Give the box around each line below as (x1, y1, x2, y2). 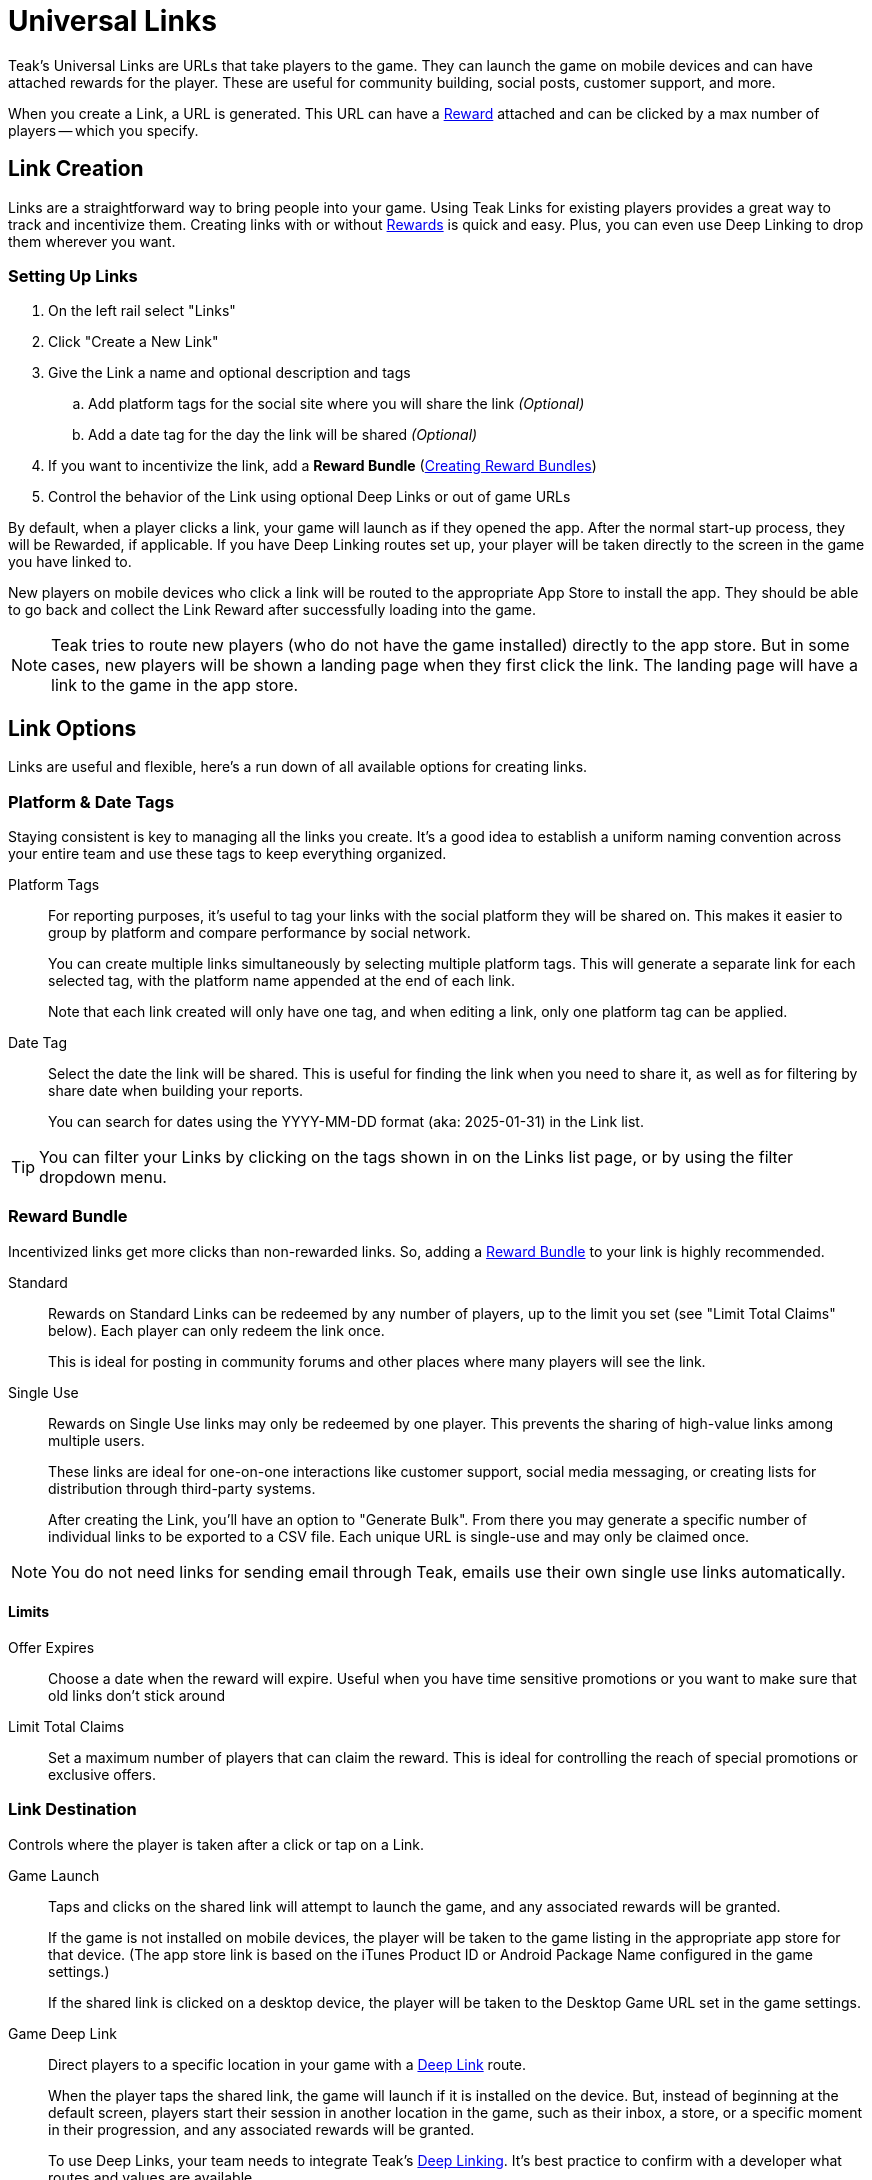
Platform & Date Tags (8, 791, 175, 812)
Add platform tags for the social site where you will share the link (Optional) (88, 395, 585, 413)
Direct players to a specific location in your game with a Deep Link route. (48, 2055, 526, 2073)
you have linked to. (8, 553, 132, 571)
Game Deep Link (8, 2024, 117, 2042)
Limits (8, 1603, 50, 1621)
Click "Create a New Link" (48, 333, 219, 351)
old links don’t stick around (48, 1686, 226, 1704)
